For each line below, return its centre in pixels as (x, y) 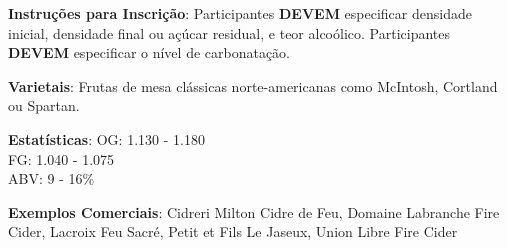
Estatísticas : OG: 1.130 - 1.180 (106, 138)
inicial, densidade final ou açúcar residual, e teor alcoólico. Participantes (229, 32)
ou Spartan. (44, 105)
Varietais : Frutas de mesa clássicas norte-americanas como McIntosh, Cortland (253, 85)
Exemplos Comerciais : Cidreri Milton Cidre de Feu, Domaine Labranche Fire (254, 211)
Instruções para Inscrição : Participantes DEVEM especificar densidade (240, 13)
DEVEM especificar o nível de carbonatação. (149, 52)
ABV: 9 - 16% (51, 178)
